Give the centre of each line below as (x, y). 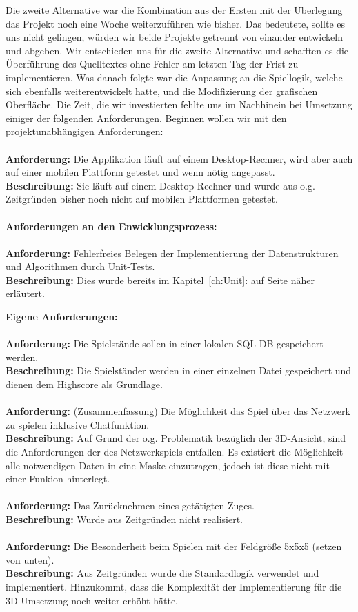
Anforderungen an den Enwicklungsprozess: (111, 226)
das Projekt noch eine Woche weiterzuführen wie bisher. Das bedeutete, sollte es (176, 23)
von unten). (30, 559)
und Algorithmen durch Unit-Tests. (80, 266)
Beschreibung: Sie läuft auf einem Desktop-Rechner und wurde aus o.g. (160, 185)
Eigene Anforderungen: (62, 317)
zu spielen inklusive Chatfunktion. (78, 424)
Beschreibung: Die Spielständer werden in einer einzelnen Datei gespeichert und (179, 370)
